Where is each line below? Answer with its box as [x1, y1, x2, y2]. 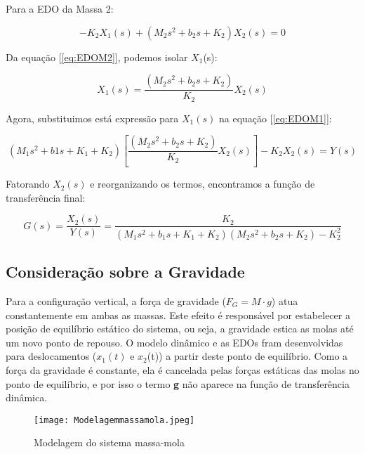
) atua [271, 293, 298, 308]
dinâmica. [6, 390, 48, 405]
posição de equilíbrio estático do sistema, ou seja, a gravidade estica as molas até [6, 321, 354, 336]
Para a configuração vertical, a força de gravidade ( [6, 293, 226, 308]
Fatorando [6, 176, 50, 191]
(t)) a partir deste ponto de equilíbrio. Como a [147, 349, 348, 363]
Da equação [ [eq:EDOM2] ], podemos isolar [6, 49, 188, 64]
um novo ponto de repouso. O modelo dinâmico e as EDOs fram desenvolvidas [6, 335, 343, 349]
